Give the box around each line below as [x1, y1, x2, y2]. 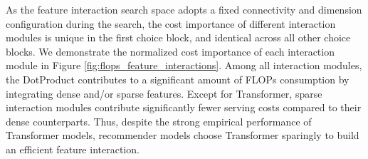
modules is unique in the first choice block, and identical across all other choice [6, 30, 351, 45]
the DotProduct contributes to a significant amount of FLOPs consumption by [6, 71, 349, 86]
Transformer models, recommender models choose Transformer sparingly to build [6, 128, 359, 143]
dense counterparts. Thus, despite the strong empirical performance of [6, 113, 312, 128]
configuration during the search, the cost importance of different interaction [6, 16, 336, 31]
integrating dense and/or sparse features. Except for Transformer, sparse [6, 86, 322, 101]
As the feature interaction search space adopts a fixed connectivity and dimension [6, 2, 362, 16]
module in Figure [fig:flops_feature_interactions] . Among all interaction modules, [6, 58, 362, 73]
